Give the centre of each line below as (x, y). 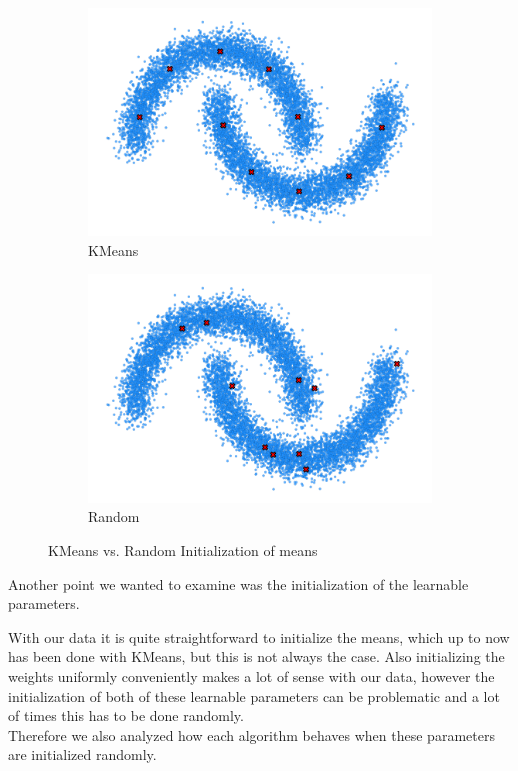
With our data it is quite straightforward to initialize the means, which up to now (259, 636)
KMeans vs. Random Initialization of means (183, 549)
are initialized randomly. (82, 754)
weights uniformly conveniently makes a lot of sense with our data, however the (251, 675)
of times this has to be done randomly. (126, 715)
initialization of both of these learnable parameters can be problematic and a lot (254, 695)
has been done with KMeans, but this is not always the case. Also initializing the (256, 656)
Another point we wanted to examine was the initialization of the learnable (238, 583)
